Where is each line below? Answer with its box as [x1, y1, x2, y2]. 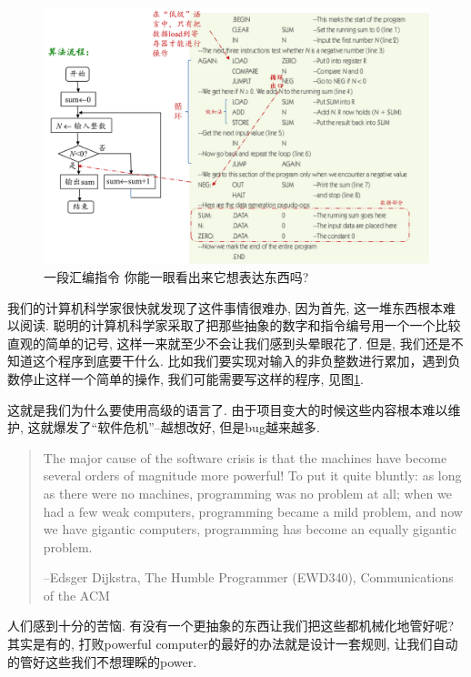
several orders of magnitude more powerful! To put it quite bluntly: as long [43, 466, 462, 485]
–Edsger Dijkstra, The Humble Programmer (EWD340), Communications [43, 568, 454, 587]
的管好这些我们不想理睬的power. [7, 652, 197, 671]
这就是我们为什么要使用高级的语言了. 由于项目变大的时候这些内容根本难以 [7, 399, 448, 419]
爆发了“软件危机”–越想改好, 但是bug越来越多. [53, 418, 320, 437]
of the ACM [43, 585, 110, 604]
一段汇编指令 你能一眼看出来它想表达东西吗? [44, 267, 309, 286]
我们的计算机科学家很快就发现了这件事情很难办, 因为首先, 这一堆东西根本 [7, 298, 444, 317]
